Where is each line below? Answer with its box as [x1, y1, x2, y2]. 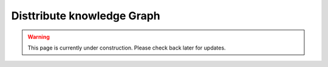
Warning [27, 33, 50, 40]
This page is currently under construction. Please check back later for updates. [27, 44, 226, 51]
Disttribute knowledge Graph [11, 9, 160, 22]
